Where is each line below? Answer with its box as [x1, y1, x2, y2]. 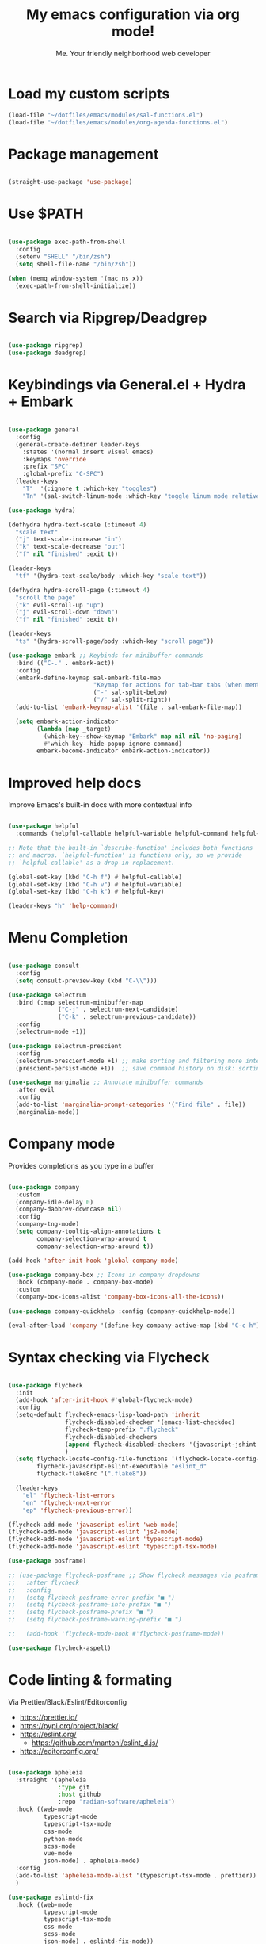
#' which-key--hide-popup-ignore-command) [43, 740, 182, 748]
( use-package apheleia [8, 1768, 83, 1777]
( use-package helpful [8, 822, 80, 830]
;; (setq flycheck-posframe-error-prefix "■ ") [8, 1594, 176, 1602]
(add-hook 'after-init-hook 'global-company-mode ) [8, 1257, 179, 1265]
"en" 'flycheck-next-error [22, 1498, 112, 1507]
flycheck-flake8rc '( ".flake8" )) [36, 1470, 147, 1478]
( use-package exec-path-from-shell [8, 238, 126, 247]
